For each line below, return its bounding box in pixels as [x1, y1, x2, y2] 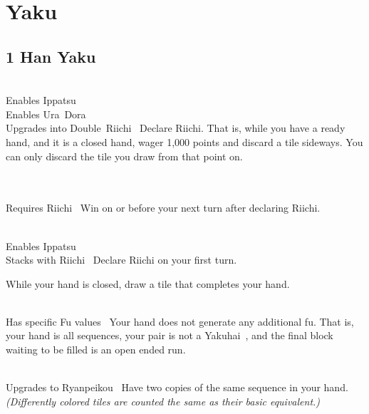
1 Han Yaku [6, 45, 96, 67]
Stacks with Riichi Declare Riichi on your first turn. [6, 252, 237, 267]
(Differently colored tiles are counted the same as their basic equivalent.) [6, 393, 321, 408]
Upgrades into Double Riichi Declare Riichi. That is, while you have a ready [6, 120, 345, 135]
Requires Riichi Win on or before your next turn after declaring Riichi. [6, 200, 321, 215]
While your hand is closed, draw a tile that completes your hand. [6, 276, 290, 291]
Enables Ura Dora [6, 106, 86, 121]
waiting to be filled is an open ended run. [6, 342, 186, 357]
